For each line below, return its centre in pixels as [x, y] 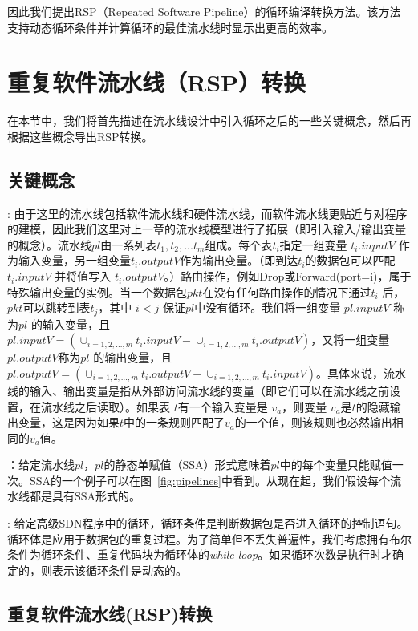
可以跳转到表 [57, 307]
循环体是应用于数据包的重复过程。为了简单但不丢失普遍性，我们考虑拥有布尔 [209, 538]
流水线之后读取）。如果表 [105, 406]
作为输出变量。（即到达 [239, 260]
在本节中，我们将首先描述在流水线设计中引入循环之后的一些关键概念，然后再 [209, 121]
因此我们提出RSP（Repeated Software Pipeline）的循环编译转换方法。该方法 [204, 11]
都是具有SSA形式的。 [85, 496]
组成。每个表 [239, 244]
